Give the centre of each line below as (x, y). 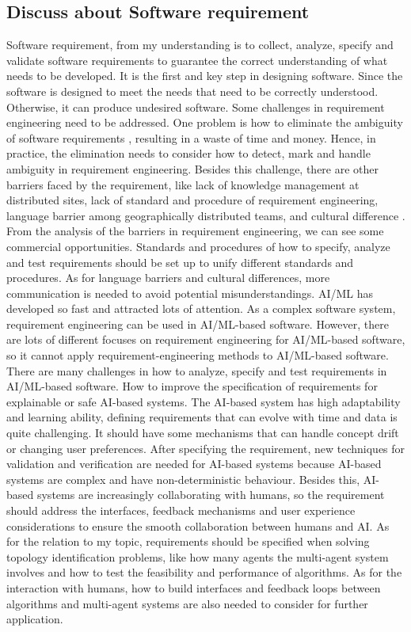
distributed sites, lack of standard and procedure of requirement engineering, (192, 200)
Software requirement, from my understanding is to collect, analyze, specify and (200, 45)
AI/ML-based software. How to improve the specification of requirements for (192, 386)
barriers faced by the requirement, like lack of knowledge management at (183, 184)
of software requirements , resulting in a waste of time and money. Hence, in (191, 137)
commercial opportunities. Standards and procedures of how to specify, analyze (198, 246)
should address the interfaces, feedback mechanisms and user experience (181, 510)
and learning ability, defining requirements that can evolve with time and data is (202, 417)
